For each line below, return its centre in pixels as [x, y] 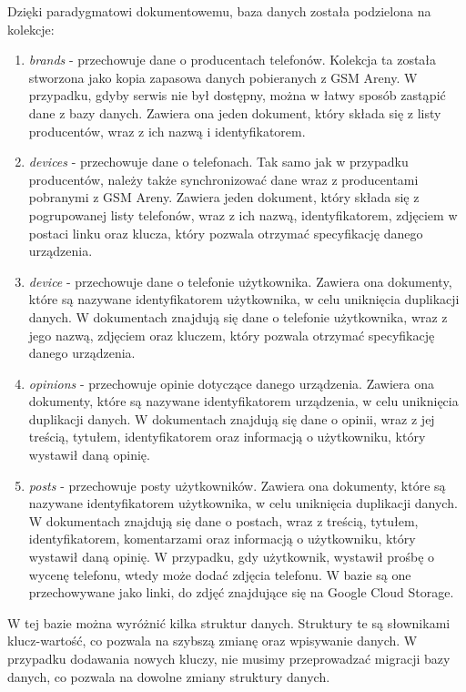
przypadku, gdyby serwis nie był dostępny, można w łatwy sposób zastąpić [237, 95]
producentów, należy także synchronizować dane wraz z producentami [223, 179]
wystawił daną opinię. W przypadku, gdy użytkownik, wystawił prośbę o [232, 557]
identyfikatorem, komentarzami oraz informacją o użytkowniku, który [222, 539]
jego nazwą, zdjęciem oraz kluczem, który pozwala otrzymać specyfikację [232, 335]
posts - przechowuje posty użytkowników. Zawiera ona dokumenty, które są [237, 485]
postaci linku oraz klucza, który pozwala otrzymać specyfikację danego [226, 233]
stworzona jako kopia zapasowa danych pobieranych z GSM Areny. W [223, 77]
